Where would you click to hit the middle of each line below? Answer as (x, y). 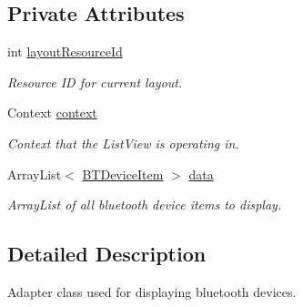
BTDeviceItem (123, 174)
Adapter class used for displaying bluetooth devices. (152, 291)
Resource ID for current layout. (95, 82)
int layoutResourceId (65, 51)
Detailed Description (107, 254)
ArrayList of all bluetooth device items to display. (145, 205)
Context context (52, 113)
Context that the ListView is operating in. (123, 143)
